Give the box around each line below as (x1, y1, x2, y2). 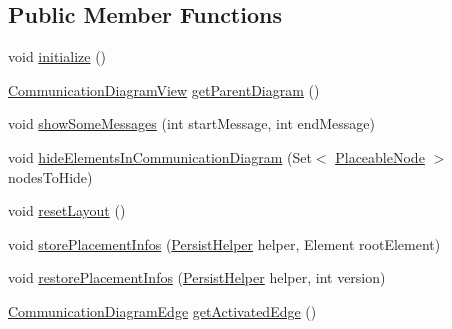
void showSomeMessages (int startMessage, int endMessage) (8, 113, 376, 134)
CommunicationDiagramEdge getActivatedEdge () (8, 300, 317, 321)
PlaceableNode (335, 146, 425, 167)
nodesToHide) (8, 166, 93, 187)
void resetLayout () (8, 200, 126, 221)
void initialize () (8, 46, 107, 67)
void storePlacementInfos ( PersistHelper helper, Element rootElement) (8, 233, 441, 254)
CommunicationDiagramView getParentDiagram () (8, 79, 320, 100)
